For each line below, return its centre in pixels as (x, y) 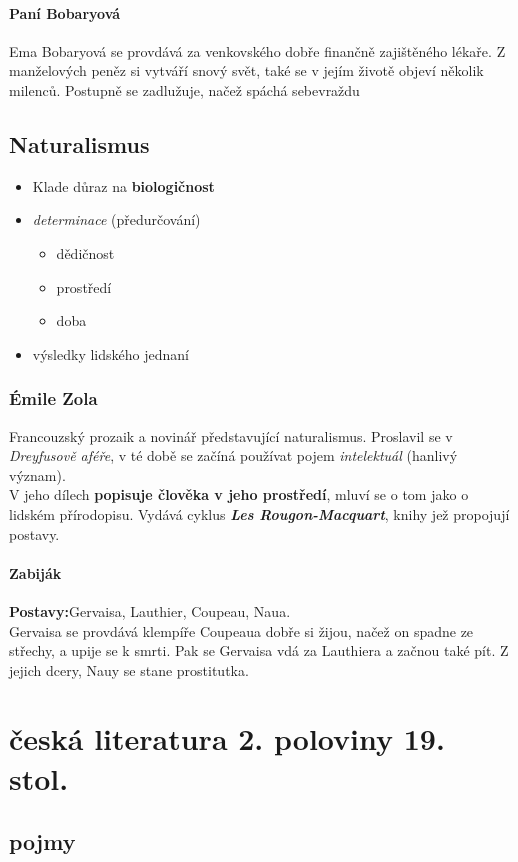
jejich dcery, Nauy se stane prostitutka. (129, 669)
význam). (37, 474)
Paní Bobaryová (65, 12)
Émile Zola (53, 398)
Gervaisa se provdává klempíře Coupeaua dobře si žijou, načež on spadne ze (241, 630)
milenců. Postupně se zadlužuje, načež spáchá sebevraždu (184, 89)
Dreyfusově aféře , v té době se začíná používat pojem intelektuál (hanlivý (233, 455)
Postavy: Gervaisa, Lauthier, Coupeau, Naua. (150, 610)
